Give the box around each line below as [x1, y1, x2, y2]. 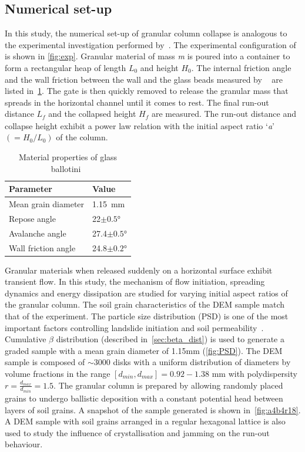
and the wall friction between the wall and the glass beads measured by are [5, 73, 283, 85]
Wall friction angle [9, 241, 76, 254]
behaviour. [5, 438, 43, 450]
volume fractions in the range [5, 367, 110, 379]
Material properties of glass [18, 151, 118, 163]
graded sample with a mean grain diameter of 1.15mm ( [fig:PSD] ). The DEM [5, 344, 283, 356]
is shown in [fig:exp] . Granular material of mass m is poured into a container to [5, 50, 290, 62]
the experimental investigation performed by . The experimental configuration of [5, 38, 296, 50]
